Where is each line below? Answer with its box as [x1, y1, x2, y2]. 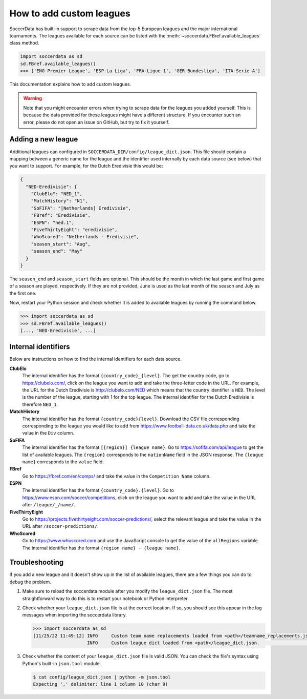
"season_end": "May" [31, 249, 83, 254]
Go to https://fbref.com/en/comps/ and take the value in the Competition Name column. [22, 473, 211, 479]
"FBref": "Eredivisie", [31, 213, 91, 218]
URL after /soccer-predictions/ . [22, 523, 99, 529]
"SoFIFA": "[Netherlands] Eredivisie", [31, 205, 131, 211]
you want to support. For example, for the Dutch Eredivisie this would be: [9, 163, 163, 169]
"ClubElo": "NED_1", [31, 191, 83, 197]
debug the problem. [9, 579, 51, 585]
